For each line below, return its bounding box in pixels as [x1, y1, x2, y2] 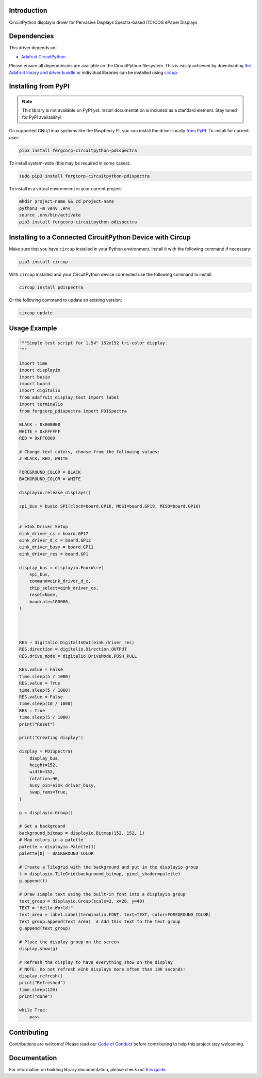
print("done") [19, 994, 53, 999]
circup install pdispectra [19, 285, 83, 290]
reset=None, [29, 592, 58, 598]
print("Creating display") [19, 735, 83, 740]
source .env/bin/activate [19, 212, 81, 218]
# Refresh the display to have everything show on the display [19, 960, 173, 965]
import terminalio [19, 401, 63, 407]
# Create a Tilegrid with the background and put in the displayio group [19, 864, 198, 870]
